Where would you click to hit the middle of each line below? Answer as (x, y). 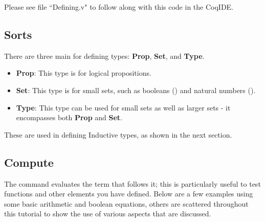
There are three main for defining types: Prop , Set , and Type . (104, 55)
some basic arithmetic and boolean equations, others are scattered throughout (126, 203)
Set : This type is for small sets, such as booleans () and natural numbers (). (136, 90)
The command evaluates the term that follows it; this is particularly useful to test (132, 183)
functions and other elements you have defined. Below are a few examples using (129, 194)
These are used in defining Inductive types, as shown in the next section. (118, 134)
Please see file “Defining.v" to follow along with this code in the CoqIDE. (119, 7)
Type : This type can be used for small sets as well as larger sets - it (123, 107)
